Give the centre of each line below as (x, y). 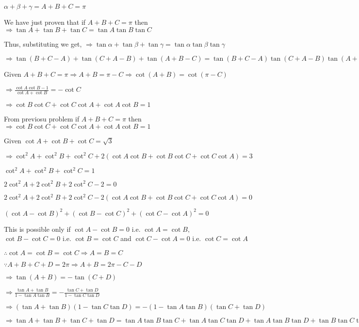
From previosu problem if (42, 119)
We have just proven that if (45, 22)
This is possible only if (37, 229)
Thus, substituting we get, (43, 43)
